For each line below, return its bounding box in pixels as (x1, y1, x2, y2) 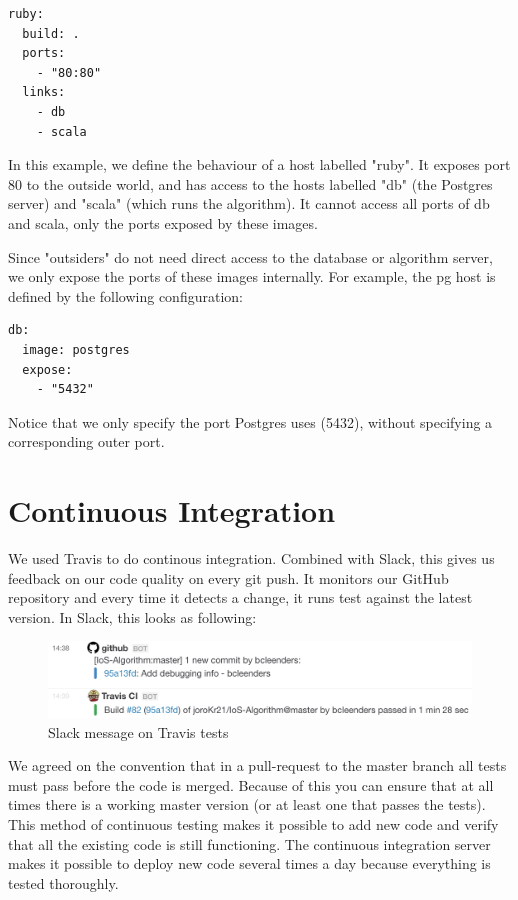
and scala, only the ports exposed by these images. (8, 212, 318, 233)
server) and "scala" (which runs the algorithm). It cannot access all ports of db (8, 193, 490, 214)
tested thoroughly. (8, 872, 119, 893)
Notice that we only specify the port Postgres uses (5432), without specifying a (8, 411, 493, 432)
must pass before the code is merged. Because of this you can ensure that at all (8, 774, 494, 795)
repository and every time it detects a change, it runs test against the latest (8, 587, 473, 608)
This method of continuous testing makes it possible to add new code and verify (8, 813, 499, 834)
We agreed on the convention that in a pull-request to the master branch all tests (8, 755, 507, 776)
